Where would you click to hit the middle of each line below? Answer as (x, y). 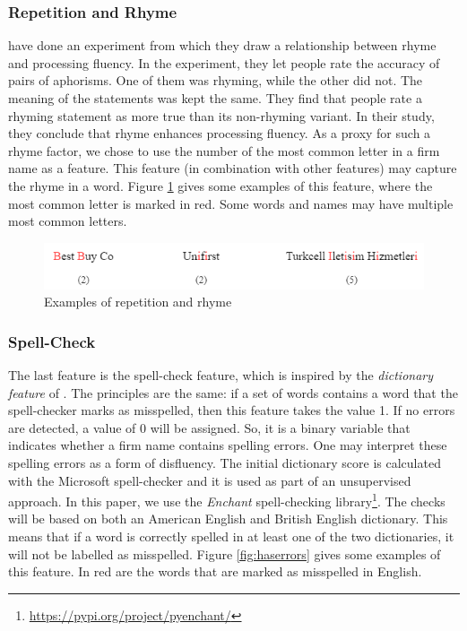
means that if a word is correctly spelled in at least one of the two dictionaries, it (231, 536)
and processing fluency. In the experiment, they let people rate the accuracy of (224, 62)
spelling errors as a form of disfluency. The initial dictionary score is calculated (225, 462)
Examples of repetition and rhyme (138, 302)
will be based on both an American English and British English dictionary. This (228, 519)
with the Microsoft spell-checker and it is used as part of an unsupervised (210, 480)
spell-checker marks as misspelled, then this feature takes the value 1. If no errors (232, 410)
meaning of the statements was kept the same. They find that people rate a (215, 98)
